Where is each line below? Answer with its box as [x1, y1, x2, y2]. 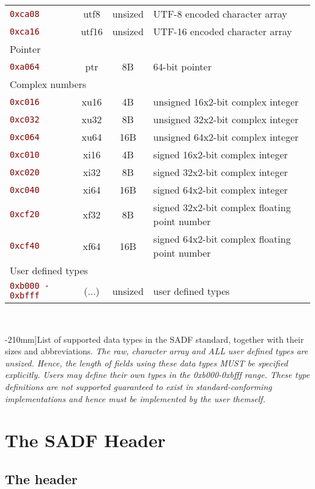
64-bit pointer [153, 59, 212, 73]
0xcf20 [10, 209, 40, 219]
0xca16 [10, 26, 40, 36]
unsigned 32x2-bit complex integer [153, 112, 299, 126]
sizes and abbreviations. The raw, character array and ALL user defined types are [5, 345, 308, 357]
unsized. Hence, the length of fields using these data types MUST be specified [5, 356, 288, 369]
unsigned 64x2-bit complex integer [153, 130, 299, 144]
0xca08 [10, 8, 40, 19]
